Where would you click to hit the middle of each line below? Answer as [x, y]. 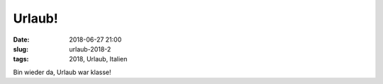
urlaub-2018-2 [90, 49]
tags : [21, 59]
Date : [21, 40]
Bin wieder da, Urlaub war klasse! [62, 72]
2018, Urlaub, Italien [98, 59]
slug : [21, 49]
